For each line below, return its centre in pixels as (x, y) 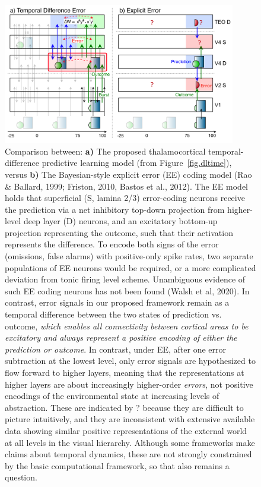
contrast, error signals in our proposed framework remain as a (117, 302)
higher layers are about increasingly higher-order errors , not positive (129, 384)
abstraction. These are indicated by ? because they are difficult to (124, 407)
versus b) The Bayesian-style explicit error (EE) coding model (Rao (128, 174)
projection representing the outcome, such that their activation (119, 232)
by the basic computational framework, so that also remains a (117, 465)
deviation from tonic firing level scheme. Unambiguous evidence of (125, 279)
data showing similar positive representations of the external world (126, 430)
